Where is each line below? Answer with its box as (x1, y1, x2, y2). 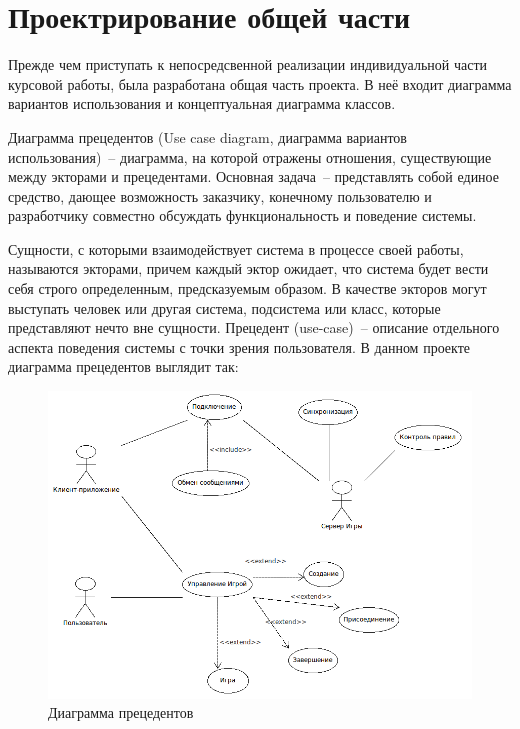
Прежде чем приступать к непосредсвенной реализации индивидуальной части (8, 54, 488, 75)
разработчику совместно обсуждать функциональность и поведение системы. (8, 205, 477, 226)
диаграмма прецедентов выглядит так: (8, 356, 239, 377)
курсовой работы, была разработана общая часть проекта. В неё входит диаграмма (8, 73, 512, 94)
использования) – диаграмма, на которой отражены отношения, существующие (8, 146, 492, 167)
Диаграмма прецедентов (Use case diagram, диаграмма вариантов (8, 126, 407, 147)
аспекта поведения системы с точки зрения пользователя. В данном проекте (8, 336, 470, 357)
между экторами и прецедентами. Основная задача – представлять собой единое (8, 166, 499, 187)
